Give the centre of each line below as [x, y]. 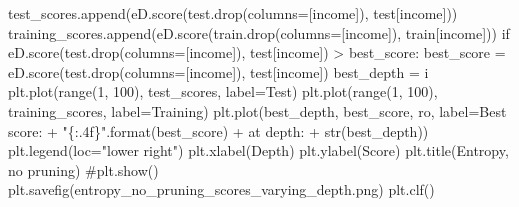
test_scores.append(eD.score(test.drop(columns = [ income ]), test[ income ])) [233, 13]
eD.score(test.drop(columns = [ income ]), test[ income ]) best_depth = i [218, 71]
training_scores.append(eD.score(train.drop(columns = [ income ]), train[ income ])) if [259, 32]
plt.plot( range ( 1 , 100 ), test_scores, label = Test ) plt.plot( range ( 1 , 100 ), [223, 91]
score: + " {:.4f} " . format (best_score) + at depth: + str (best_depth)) [218, 130]
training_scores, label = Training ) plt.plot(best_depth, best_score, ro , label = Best [257, 110]
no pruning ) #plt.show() [83, 169]
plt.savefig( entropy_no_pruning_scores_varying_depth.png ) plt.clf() [221, 189]
